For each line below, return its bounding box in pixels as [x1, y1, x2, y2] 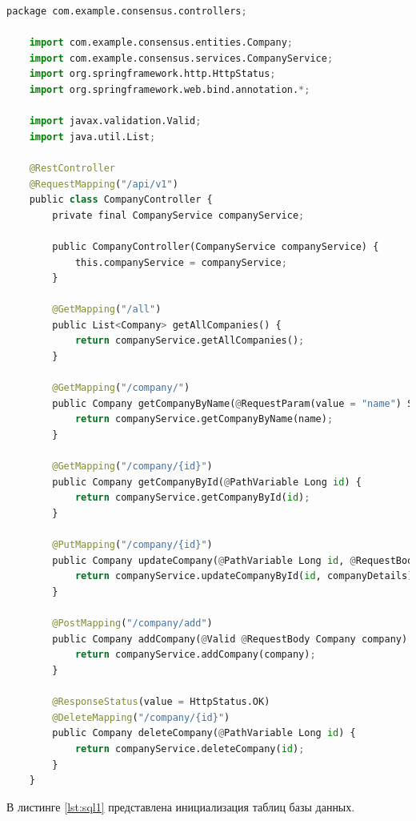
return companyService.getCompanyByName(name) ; [74, 413, 334, 425]
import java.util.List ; [29, 131, 156, 143]
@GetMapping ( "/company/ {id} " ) [52, 461, 213, 473]
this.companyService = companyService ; [74, 256, 287, 268]
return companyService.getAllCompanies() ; [74, 335, 305, 347]
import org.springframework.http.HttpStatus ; [29, 68, 276, 80]
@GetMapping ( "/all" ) [52, 304, 162, 316]
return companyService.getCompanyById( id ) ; [74, 492, 310, 504]
